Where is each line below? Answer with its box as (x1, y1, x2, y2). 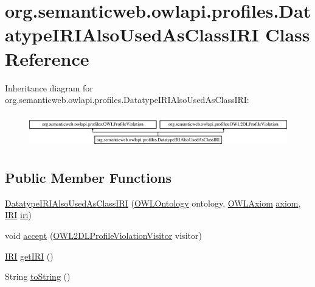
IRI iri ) (5, 208, 32, 221)
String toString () (5, 270, 71, 283)
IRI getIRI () (5, 249, 54, 262)
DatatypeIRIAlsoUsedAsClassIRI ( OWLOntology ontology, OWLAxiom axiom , (5, 196, 301, 209)
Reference (5, 46, 89, 71)
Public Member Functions (5, 168, 171, 187)
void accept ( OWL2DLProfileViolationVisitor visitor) (5, 229, 202, 242)
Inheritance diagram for (5, 81, 93, 94)
